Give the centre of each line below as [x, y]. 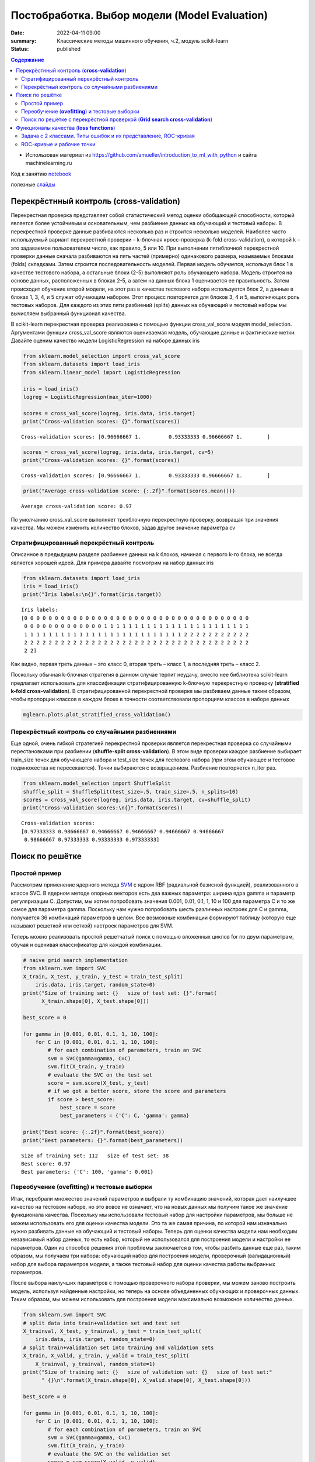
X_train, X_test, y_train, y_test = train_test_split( [103, 976]
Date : [17, 33]
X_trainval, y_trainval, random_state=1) [95, 1364]
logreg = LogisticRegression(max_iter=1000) [88, 397]
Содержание [27, 60]
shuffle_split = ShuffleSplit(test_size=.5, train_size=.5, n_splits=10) [131, 792]
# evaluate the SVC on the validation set [109, 1454]
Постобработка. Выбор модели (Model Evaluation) [139, 15]
